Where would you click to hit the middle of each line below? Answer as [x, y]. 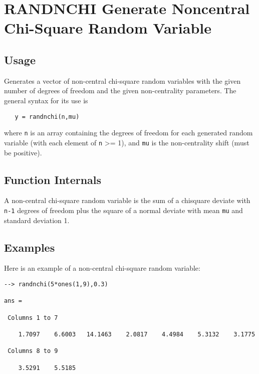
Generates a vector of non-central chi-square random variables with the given [122, 80]
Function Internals [53, 179]
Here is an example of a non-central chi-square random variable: [102, 268]
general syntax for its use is [46, 100]
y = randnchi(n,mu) [47, 117]
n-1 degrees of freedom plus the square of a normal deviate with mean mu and [123, 210]
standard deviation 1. [37, 220]
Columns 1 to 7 [33, 318]
